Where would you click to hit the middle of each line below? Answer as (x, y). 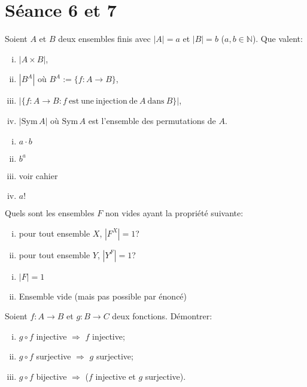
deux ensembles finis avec (104, 39)
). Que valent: (277, 39)
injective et (115, 377)
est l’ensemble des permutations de (152, 120)
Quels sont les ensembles (50, 213)
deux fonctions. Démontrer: (162, 316)
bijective (51, 377)
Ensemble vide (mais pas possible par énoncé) (103, 296)
